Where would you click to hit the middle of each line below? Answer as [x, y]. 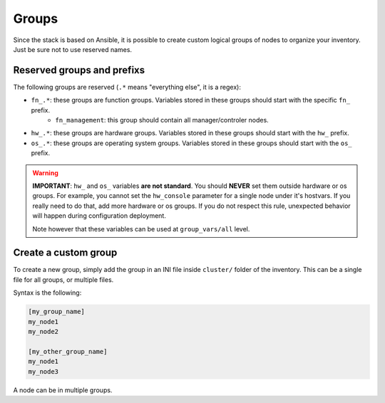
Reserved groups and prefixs [79, 70]
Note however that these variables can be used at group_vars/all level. [141, 229]
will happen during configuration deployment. [99, 216]
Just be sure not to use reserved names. [72, 49]
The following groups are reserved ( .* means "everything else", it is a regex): [127, 87]
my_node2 [43, 331]
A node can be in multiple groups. [63, 390]
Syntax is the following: [47, 293]
